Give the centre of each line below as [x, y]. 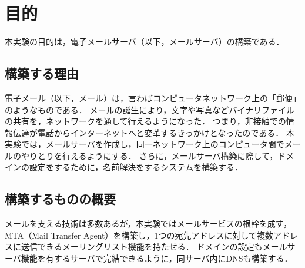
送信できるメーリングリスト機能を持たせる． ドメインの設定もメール [154, 247]
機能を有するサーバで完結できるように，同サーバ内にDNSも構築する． [157, 258]
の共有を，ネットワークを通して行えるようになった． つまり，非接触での [145, 121]
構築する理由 [42, 73]
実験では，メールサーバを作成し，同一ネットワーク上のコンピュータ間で [145, 144]
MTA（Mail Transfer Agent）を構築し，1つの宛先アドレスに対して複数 [139, 235]
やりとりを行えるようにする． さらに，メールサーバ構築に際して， [149, 155]
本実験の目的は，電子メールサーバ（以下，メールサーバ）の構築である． [145, 42]
